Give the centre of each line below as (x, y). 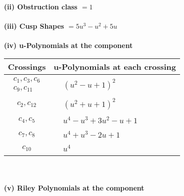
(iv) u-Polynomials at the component (69, 45)
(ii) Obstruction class (41, 6)
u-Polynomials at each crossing (115, 66)
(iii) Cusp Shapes (34, 26)
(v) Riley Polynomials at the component (74, 187)
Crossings (27, 66)
